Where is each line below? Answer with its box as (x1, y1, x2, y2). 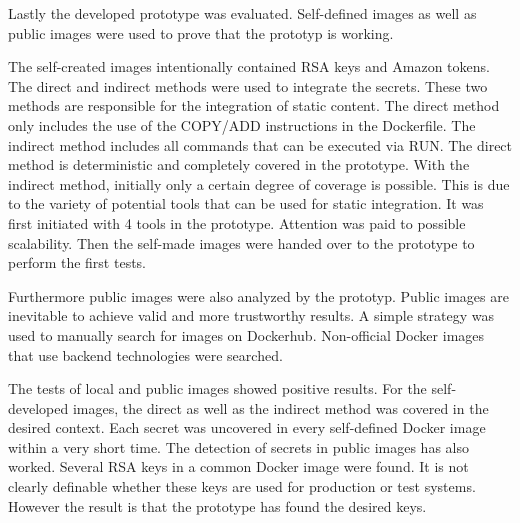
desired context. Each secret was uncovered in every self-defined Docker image (8, 417, 486, 438)
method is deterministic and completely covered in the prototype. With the (8, 154, 470, 175)
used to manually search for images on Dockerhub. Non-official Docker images (8, 324, 485, 345)
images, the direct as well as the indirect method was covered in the (72, 397, 489, 418)
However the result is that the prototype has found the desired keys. (8, 495, 427, 516)
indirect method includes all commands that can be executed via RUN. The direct (8, 134, 513, 155)
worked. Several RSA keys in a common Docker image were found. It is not (8, 456, 469, 477)
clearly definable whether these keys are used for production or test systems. (8, 476, 476, 497)
